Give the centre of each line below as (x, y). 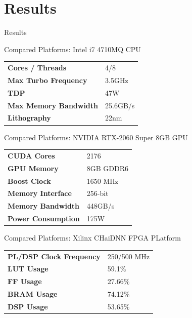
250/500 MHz (129, 256)
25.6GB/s (120, 105)
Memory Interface (40, 193)
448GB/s (101, 206)
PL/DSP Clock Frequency (54, 256)
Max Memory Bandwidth (53, 105)
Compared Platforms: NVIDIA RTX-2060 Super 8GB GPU (96, 137)
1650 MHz (102, 181)
